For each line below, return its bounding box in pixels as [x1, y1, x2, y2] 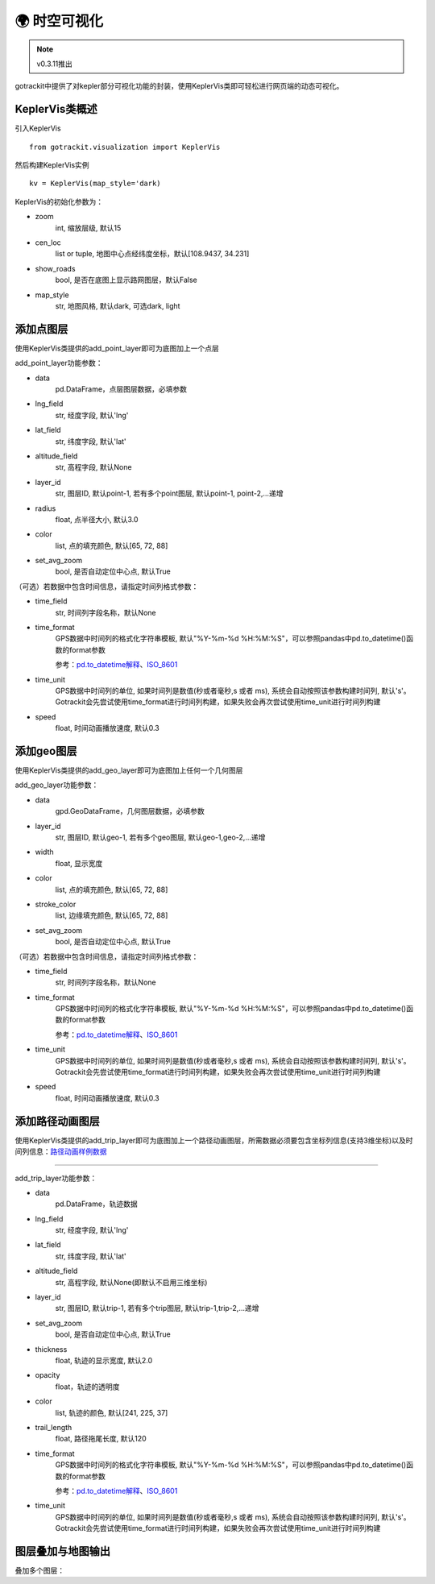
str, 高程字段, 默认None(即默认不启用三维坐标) [55, 1277, 208, 1287]
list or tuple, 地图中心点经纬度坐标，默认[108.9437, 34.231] [55, 249, 250, 259]
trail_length [35, 1422, 72, 1432]
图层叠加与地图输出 [14, 1544, 110, 1558]
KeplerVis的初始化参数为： [14, 197, 104, 206]
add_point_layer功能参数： [14, 359, 104, 368]
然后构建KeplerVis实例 [14, 160, 89, 170]
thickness [35, 1344, 68, 1354]
